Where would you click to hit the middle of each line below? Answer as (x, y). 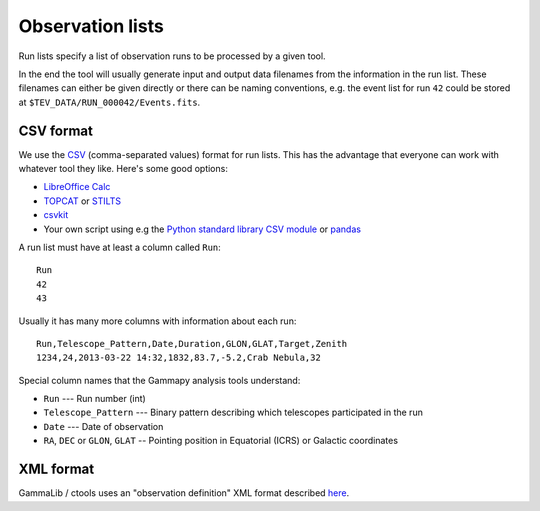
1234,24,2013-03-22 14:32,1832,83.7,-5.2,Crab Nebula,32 (179, 358)
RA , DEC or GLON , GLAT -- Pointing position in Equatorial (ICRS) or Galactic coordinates (221, 441)
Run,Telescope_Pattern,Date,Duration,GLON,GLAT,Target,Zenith (192, 343)
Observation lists (91, 26)
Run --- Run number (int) (95, 399)
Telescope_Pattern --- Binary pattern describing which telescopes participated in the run (233, 412)
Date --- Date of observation (103, 426)
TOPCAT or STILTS (82, 201)
